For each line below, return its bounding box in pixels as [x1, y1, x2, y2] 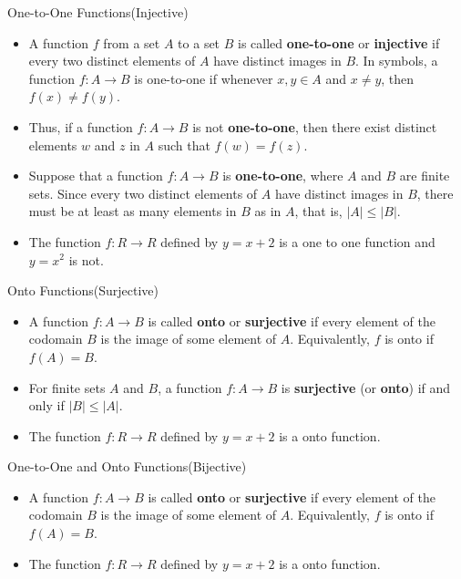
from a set [103, 33, 160, 52]
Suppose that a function [28, 166, 163, 185]
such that [158, 135, 210, 154]
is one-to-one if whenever [134, 68, 273, 88]
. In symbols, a [355, 51, 438, 70]
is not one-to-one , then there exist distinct [192, 117, 437, 136]
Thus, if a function [28, 117, 133, 136]
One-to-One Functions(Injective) [7, 3, 189, 21]
